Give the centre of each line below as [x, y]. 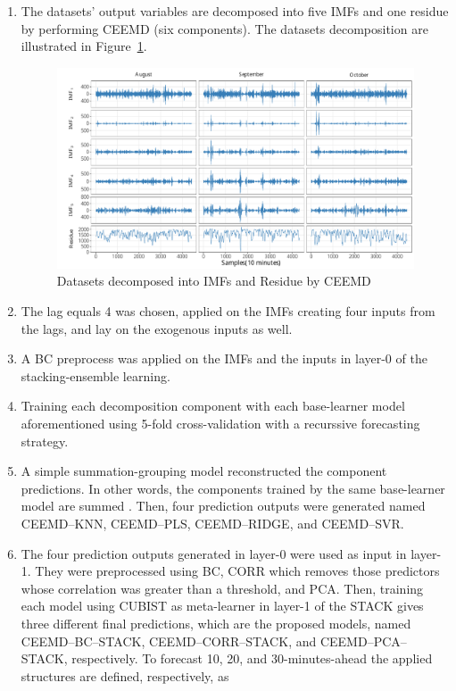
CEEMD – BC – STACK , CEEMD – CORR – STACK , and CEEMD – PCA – [214, 641]
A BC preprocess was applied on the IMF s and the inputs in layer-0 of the [224, 358]
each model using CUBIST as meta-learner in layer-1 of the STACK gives [222, 606]
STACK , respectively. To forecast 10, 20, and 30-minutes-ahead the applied [227, 658]
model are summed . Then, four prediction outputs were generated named [223, 506]
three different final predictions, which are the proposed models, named [216, 623]
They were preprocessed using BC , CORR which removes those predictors [237, 571]
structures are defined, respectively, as [125, 675]
